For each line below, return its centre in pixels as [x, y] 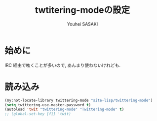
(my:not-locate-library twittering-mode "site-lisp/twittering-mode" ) [79, 100]
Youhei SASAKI [82, 24]
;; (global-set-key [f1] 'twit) [38, 114]
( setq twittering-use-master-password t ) [48, 105]
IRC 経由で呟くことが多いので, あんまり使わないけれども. [62, 65]
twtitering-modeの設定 [82, 10]
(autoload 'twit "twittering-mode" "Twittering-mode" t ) [64, 109]
